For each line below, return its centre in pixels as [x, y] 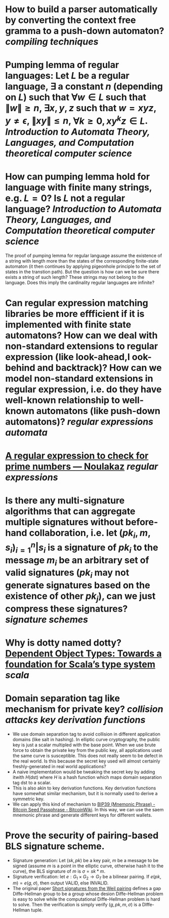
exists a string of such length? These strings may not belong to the [75, 277]
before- [142, 522]
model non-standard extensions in [79, 378]
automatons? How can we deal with [81, 335]
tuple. [37, 910]
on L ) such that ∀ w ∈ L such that [76, 97]
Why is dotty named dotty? [63, 642]
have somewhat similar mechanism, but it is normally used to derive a [85, 793]
